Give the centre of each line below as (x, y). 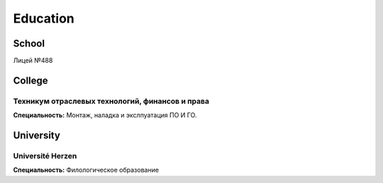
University (37, 135)
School (29, 43)
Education (44, 18)
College (31, 80)
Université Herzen (45, 156)
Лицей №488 (33, 61)
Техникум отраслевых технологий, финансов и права (111, 101)
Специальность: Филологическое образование (86, 170)
